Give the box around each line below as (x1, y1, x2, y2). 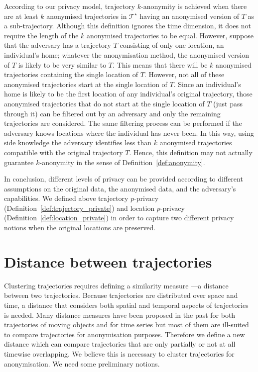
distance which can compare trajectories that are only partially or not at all (4, 339, 236, 349)
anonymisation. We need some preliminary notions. (4, 358, 160, 369)
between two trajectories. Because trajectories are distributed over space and (4, 290, 238, 300)
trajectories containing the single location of (4, 69, 138, 80)
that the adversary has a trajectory (4, 40, 111, 50)
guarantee (4, 157, 34, 167)
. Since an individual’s (173, 79, 241, 89)
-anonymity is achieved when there (141, 1, 247, 11)
